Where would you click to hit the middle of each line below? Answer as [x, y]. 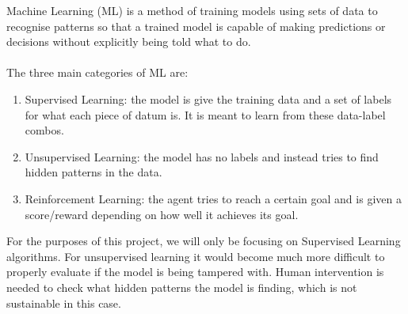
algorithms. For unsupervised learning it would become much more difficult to [196, 256]
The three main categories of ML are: [97, 72]
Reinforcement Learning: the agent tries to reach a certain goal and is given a [213, 198]
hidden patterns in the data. [93, 172]
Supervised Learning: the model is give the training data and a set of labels [208, 98]
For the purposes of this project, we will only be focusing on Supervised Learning [204, 241]
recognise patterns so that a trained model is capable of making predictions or [196, 26]
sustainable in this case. [64, 303]
